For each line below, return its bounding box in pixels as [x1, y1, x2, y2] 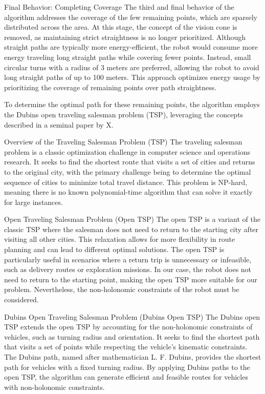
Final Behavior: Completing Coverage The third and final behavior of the [4, 2, 234, 12]
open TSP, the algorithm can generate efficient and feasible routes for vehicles [4, 371, 248, 382]
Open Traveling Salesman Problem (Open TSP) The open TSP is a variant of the [4, 214, 260, 224]
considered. [4, 294, 39, 305]
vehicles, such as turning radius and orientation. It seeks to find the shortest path [4, 331, 260, 342]
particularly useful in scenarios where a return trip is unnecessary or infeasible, [4, 254, 252, 264]
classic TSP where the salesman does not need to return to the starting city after [4, 223, 259, 234]
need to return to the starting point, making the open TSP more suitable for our [4, 274, 257, 284]
